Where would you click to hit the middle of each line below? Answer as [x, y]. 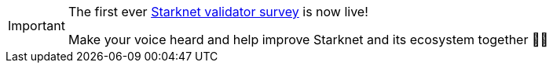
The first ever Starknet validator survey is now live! [218, 12]
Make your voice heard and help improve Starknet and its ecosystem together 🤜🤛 [308, 40]
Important [37, 26]
